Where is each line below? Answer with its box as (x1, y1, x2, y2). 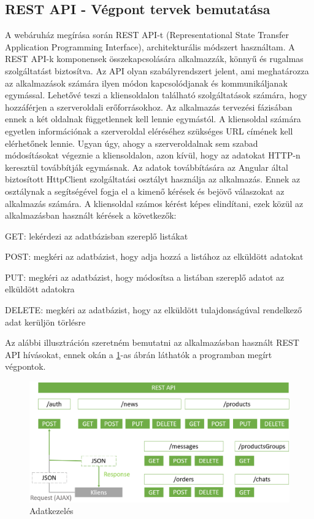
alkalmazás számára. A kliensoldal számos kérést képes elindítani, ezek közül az (5, 197, 304, 209)
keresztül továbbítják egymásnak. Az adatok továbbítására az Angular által (5, 160, 288, 173)
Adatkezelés (29, 504, 74, 517)
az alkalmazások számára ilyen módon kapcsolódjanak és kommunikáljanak (5, 76, 288, 89)
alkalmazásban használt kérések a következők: (5, 209, 177, 222)
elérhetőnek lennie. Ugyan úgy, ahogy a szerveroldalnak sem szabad (5, 136, 258, 149)
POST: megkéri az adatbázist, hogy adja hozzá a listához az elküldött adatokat (5, 250, 304, 263)
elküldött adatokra (5, 283, 75, 295)
